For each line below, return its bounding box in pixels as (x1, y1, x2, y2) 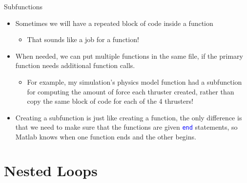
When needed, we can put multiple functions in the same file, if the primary (15, 50, 243, 61)
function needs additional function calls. (15, 60, 135, 70)
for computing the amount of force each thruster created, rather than (27, 86, 234, 96)
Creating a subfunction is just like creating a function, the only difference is (15, 112, 242, 122)
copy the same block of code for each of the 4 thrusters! (27, 96, 193, 106)
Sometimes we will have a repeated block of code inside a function (15, 18, 213, 28)
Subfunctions (4, 1, 43, 11)
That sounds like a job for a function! (27, 34, 139, 45)
